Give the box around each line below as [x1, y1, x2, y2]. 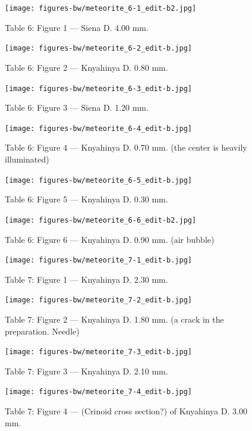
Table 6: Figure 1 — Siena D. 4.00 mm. [5, 21, 149, 33]
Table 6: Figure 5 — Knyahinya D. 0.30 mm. [5, 193, 168, 205]
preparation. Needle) [5, 324, 80, 337]
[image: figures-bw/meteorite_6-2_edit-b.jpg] [5, 44, 192, 53]
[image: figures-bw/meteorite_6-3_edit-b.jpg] [5, 84, 192, 93]
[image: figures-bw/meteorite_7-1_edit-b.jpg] [5, 256, 192, 265]
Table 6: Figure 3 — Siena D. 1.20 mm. [5, 101, 149, 114]
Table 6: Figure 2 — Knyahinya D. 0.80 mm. [5, 61, 168, 73]
